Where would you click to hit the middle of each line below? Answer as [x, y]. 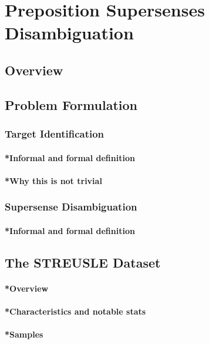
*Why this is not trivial [53, 180]
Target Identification [55, 134]
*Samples [24, 334]
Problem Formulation [71, 104]
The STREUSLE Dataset [83, 262]
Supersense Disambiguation [71, 207]
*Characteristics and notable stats [75, 311]
